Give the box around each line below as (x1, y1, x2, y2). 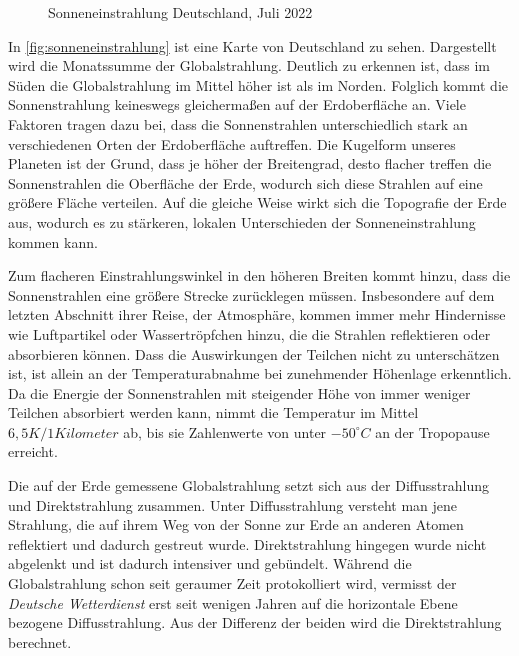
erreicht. (8, 441, 58, 462)
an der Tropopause (375, 421, 490, 442)
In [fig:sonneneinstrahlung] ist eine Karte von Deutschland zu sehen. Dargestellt (8, 35, 497, 56)
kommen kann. (8, 231, 98, 252)
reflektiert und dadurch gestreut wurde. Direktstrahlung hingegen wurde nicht (8, 533, 487, 554)
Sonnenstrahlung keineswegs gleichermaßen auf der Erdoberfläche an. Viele (8, 94, 466, 115)
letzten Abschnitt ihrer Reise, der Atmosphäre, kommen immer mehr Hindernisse (8, 304, 506, 325)
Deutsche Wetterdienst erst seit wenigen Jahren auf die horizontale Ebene (8, 592, 458, 613)
